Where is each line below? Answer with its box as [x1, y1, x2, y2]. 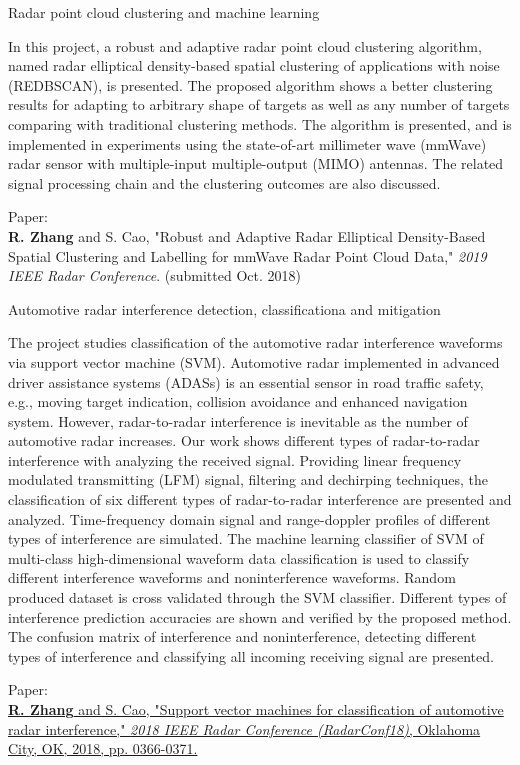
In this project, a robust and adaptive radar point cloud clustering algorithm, [8, 35, 482, 56]
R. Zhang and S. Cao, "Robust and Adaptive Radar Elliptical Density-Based [8, 225, 486, 246]
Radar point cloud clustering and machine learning [8, 2, 320, 22]
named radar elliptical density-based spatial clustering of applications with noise [8, 55, 500, 76]
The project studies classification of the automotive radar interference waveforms [8, 332, 503, 353]
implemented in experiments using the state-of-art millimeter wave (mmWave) [8, 133, 487, 154]
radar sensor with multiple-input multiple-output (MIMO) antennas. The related [8, 153, 504, 174]
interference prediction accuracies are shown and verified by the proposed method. [8, 606, 512, 627]
